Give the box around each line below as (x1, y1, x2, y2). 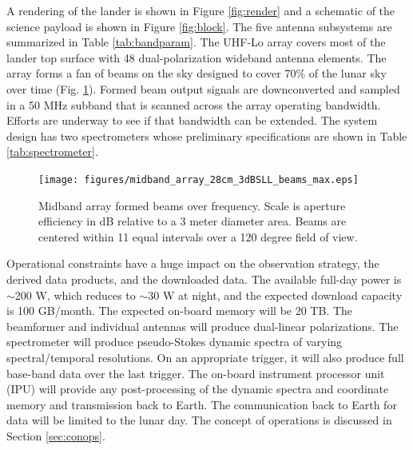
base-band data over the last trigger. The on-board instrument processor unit (6, 364, 385, 381)
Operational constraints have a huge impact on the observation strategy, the (6, 255, 379, 272)
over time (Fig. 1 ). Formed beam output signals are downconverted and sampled (6, 80, 400, 97)
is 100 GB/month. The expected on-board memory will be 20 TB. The (6, 302, 353, 319)
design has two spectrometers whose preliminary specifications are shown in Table (6, 127, 407, 144)
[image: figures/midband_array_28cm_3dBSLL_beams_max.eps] (38, 173, 359, 185)
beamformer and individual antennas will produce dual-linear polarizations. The (6, 317, 399, 334)
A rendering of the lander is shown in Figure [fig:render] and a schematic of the (6, 2, 395, 18)
